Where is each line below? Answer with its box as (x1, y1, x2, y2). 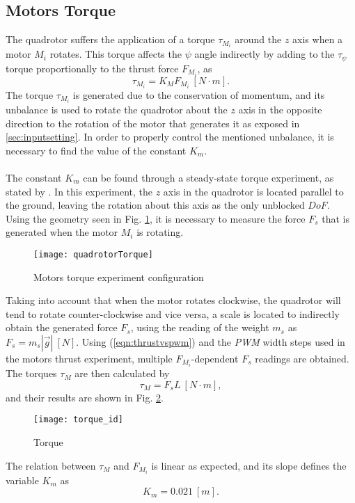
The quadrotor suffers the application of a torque (6, 32, 215, 47)
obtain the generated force (6, 320, 118, 335)
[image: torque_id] (33, 415, 123, 425)
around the (235, 32, 282, 47)
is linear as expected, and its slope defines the (151, 458, 347, 472)
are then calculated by (74, 366, 170, 381)
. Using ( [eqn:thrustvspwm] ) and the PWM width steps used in (76, 335, 345, 349)
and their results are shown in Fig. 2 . (6, 390, 164, 404)
